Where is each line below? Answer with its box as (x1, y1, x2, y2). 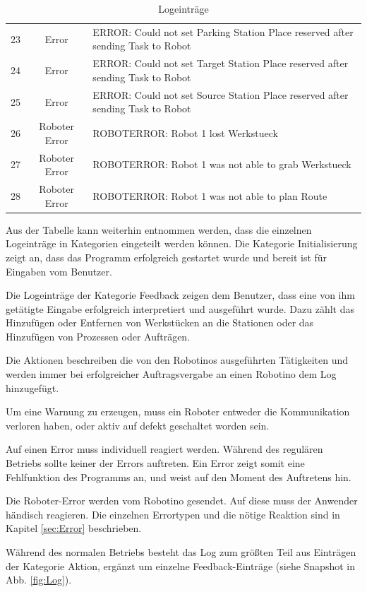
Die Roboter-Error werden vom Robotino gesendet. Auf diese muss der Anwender (6, 493, 358, 508)
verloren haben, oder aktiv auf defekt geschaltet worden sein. (6, 418, 270, 432)
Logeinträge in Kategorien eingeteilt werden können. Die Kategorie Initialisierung (6, 236, 358, 251)
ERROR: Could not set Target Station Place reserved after (92, 56, 349, 71)
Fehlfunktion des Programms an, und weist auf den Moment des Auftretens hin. (6, 469, 351, 484)
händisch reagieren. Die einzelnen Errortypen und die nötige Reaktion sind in (6, 507, 340, 521)
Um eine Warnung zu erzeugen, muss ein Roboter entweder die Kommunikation (6, 404, 350, 419)
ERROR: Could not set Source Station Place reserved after (92, 87, 349, 102)
